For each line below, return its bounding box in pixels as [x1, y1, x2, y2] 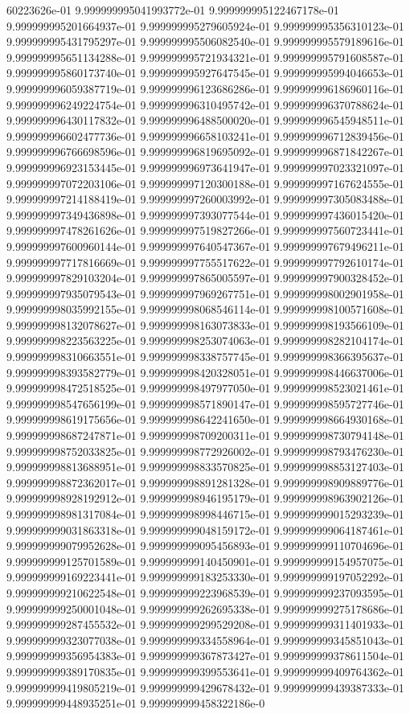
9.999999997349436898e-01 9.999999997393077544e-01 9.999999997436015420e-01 [6, 206, 404, 223]
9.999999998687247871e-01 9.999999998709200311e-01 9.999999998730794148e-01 [6, 427, 404, 444]
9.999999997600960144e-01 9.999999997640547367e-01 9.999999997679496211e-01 [6, 237, 404, 254]
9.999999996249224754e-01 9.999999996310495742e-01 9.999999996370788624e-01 [6, 96, 404, 113]
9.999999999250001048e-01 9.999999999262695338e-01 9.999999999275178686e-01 [6, 600, 404, 617]
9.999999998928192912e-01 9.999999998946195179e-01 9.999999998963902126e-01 [6, 490, 404, 507]
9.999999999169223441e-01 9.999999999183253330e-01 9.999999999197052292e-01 [6, 568, 404, 585]
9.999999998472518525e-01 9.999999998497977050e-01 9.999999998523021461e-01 [6, 380, 404, 396]
